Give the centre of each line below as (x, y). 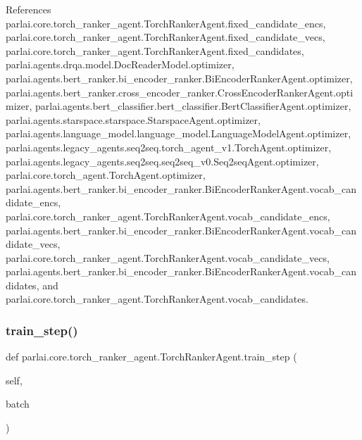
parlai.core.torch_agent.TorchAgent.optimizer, (106, 175)
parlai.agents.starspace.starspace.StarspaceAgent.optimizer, (133, 119)
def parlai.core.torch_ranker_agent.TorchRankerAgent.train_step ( (151, 357)
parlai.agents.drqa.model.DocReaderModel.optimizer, (120, 64)
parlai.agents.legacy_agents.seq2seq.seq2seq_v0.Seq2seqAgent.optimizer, (162, 161)
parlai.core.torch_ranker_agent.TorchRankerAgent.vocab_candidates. (157, 299)
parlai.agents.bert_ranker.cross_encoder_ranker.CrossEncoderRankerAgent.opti (180, 92)
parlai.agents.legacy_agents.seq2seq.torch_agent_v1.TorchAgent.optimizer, (169, 147)
